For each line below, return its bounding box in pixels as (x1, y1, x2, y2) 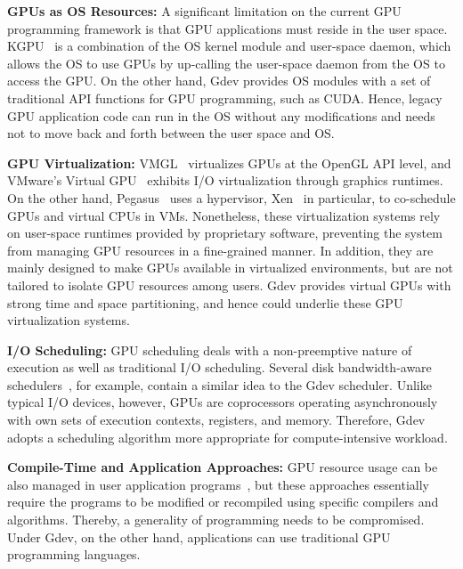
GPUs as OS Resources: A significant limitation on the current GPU (7, 2, 402, 20)
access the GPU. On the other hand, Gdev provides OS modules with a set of (7, 71, 431, 90)
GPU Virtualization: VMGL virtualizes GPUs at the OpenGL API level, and (7, 153, 451, 172)
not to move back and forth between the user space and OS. (7, 124, 335, 142)
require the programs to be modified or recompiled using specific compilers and (7, 492, 439, 511)
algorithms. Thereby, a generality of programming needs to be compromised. (7, 510, 425, 529)
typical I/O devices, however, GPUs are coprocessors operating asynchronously (7, 393, 438, 411)
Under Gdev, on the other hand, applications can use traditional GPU (7, 527, 391, 546)
